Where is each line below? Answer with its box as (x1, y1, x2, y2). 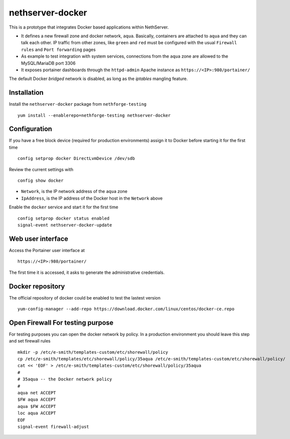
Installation (9, 89, 44, 97)
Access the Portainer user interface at (9, 247, 85, 253)
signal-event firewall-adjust (17, 424, 90, 429)
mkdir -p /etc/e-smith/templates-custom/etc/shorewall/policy (17, 349, 168, 355)
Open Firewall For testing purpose (9, 318, 114, 327)
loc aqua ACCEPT (17, 410, 56, 416)
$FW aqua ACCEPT (17, 397, 56, 402)
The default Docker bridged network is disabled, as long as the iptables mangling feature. (9, 76, 188, 82)
